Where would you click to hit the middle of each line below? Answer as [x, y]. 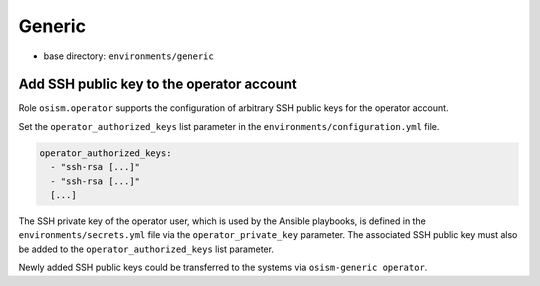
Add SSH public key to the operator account [157, 84]
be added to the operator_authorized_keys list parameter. [146, 249]
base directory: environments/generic [128, 56]
